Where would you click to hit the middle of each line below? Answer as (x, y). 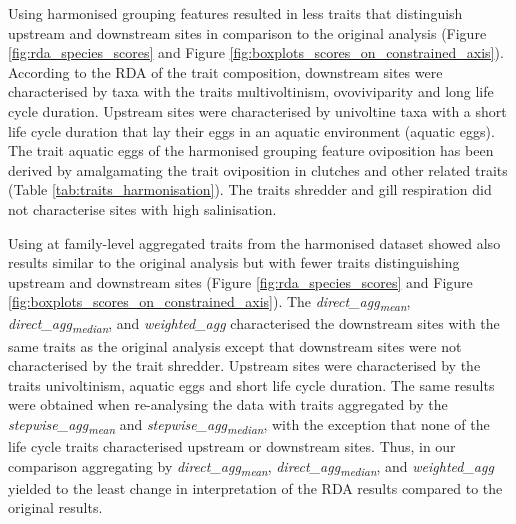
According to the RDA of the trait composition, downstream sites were (225, 71)
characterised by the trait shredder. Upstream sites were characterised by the (244, 365)
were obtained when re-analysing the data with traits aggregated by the (228, 404)
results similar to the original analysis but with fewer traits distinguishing (234, 262)
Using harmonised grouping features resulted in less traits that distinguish (235, 13)
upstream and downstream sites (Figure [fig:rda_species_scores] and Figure (240, 281)
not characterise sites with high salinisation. (142, 208)
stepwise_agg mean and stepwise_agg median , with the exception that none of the (249, 425)
